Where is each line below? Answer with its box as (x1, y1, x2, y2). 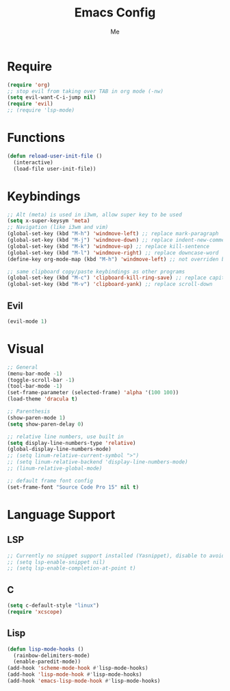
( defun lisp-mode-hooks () (7, 646, 84, 653)
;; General (7, 363, 38, 371)
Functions (7, 130, 65, 145)
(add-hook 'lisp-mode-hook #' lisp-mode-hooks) (7, 671, 142, 678)
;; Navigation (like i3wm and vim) (7, 224, 109, 231)
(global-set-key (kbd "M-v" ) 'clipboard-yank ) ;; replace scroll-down (7, 281, 213, 288)
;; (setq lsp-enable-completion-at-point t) (7, 565, 136, 572)
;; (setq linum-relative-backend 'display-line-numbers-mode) (7, 459, 188, 465)
